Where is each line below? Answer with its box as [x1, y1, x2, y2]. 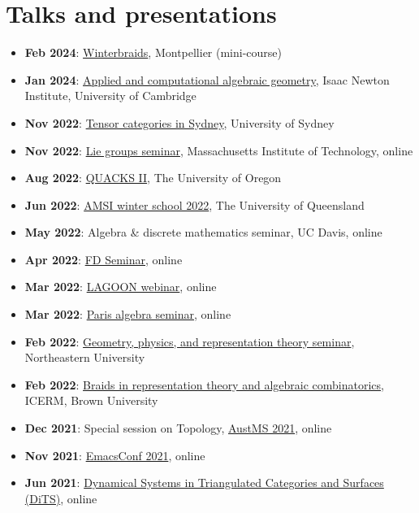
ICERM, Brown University [24, 392, 158, 409]
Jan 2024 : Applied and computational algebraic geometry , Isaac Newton [24, 71, 390, 88]
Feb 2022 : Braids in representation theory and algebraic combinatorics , [24, 376, 384, 393]
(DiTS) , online [24, 489, 97, 506]
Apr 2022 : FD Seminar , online [24, 250, 183, 267]
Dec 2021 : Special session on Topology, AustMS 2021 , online [24, 420, 332, 437]
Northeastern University [24, 349, 145, 366]
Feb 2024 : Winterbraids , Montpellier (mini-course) [24, 44, 283, 61]
